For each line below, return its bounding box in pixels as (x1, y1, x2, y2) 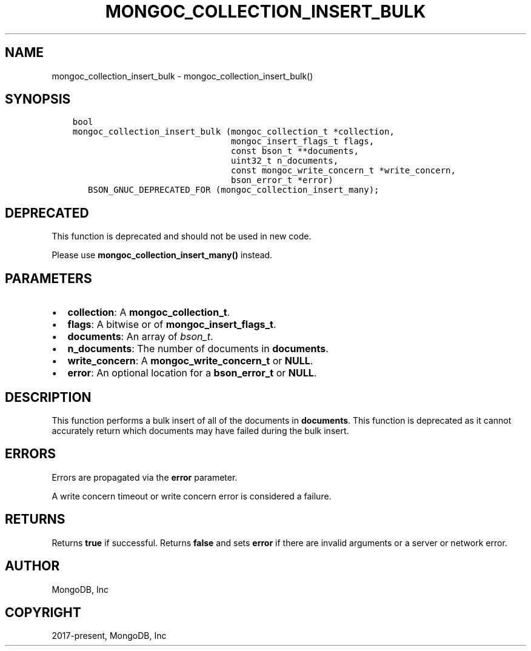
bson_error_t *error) (231, 175, 333, 185)
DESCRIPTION (5, 389, 92, 405)
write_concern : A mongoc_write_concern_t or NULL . (67, 355, 313, 367)
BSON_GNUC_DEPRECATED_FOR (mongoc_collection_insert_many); (88, 185, 379, 195)
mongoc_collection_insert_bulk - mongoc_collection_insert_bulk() (52, 70, 313, 81)
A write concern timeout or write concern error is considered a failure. (52, 490, 332, 501)
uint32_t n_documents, (231, 156, 339, 166)
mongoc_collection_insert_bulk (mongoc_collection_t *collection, (72, 127, 395, 137)
